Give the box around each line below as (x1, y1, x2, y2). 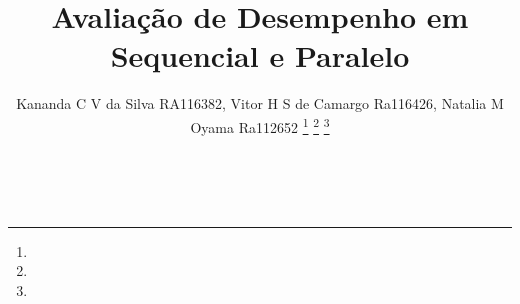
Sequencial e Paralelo (110, 35, 410, 76)
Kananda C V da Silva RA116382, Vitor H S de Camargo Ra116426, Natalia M (16, 93, 504, 114)
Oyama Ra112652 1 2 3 (190, 113, 330, 137)
